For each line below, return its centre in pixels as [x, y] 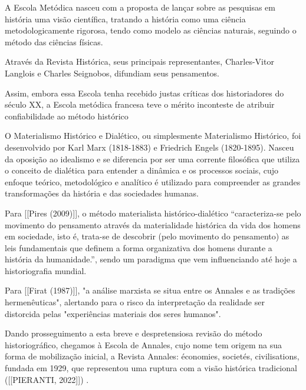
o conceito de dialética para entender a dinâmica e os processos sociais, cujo [142, 170]
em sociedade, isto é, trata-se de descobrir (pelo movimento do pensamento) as [147, 236]
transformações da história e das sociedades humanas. [102, 193]
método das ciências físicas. [54, 41]
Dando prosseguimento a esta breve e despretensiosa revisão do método [134, 333]
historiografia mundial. [46, 270]
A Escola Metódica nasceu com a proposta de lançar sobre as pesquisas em [140, 7]
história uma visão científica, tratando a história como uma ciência [125, 19]
